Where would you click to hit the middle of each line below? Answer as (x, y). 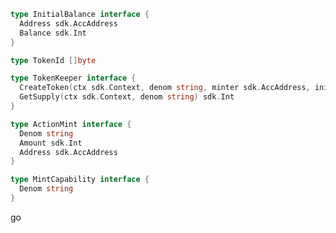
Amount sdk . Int (51, 143)
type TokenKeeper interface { (73, 78)
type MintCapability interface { (80, 180)
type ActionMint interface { (71, 124)
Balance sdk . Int (53, 33)
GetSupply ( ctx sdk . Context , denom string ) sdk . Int (127, 97)
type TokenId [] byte (53, 60)
